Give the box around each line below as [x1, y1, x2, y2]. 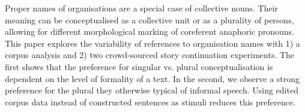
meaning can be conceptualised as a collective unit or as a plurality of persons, [5, 13, 294, 26]
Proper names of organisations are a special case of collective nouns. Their [5, 2, 279, 14]
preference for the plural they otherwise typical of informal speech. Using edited [5, 84, 298, 96]
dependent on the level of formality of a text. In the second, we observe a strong [5, 72, 300, 84]
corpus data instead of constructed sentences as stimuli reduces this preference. [5, 95, 295, 108]
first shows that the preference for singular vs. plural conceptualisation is [5, 60, 273, 72]
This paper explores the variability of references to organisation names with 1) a [5, 37, 300, 49]
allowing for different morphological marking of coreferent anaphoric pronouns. [5, 25, 294, 38]
